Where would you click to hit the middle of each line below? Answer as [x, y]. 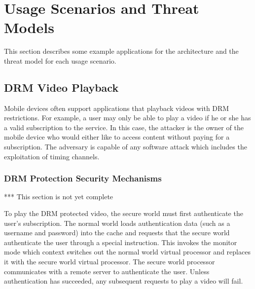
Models [29, 27]
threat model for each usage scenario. [60, 60]
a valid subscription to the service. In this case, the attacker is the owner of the [124, 127]
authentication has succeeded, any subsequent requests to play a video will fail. [124, 281]
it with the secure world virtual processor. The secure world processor [109, 262]
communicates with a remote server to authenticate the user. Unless [107, 271]
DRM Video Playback [61, 87]
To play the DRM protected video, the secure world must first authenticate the [124, 213]
